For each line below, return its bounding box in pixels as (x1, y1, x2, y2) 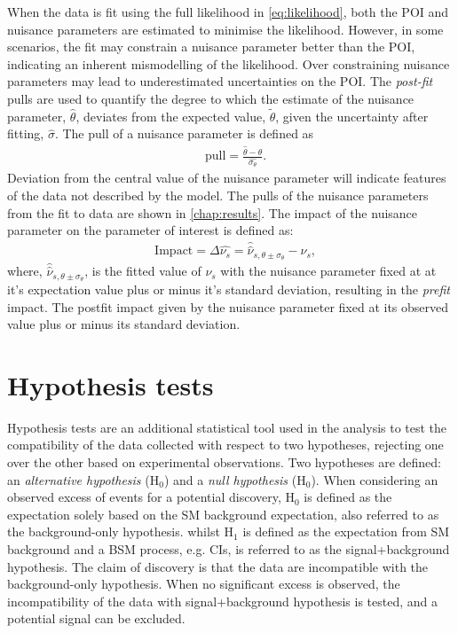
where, (7, 262, 43, 280)
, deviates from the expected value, (75, 106, 266, 125)
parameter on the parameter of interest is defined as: (7, 221, 294, 239)
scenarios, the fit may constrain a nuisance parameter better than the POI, (7, 37, 415, 56)
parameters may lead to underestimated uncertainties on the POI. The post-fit (7, 72, 433, 90)
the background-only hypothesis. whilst (7, 522, 220, 541)
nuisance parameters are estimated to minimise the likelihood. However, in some (7, 20, 444, 38)
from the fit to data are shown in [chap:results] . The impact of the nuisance (7, 203, 418, 222)
